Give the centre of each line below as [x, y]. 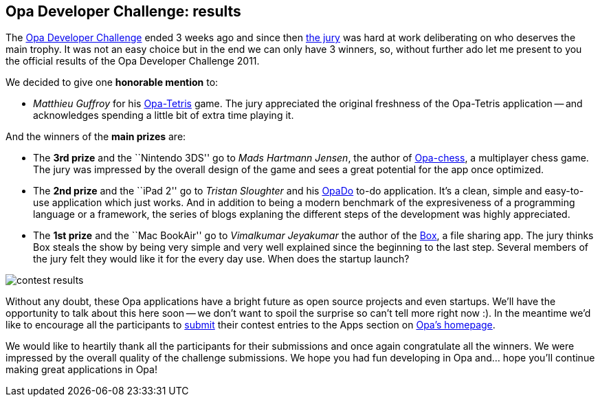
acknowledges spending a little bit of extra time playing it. [164, 115]
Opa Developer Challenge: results [123, 11]
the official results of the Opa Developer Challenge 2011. [133, 61]
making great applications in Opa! [81, 370]
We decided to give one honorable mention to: [112, 82]
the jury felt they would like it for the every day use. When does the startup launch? [221, 259]
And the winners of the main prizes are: [96, 137]
